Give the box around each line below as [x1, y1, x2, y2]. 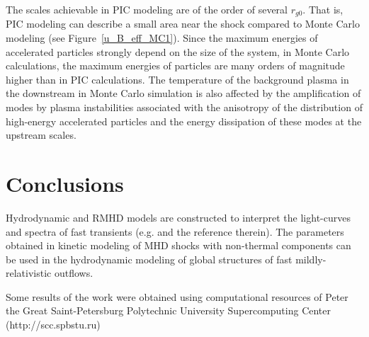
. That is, [302, 2, 344, 16]
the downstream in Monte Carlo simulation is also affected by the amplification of [6, 86, 361, 101]
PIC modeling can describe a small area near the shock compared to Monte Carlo [6, 16, 360, 31]
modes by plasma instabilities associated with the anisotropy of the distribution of [6, 100, 363, 115]
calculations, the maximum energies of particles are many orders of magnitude [6, 58, 345, 73]
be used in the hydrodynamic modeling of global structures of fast [6, 251, 293, 266]
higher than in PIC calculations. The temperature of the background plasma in [6, 72, 349, 86]
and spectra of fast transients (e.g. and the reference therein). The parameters [6, 224, 344, 239]
